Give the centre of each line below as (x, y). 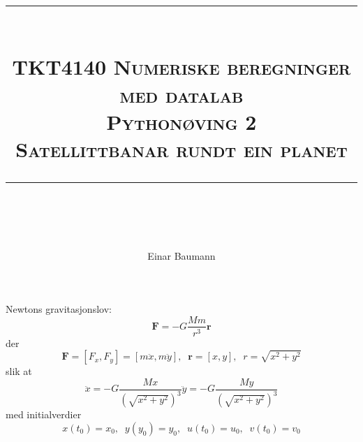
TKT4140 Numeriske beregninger (181, 67)
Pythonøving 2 (181, 121)
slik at (19, 371)
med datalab (181, 94)
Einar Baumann (181, 256)
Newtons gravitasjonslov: (59, 308)
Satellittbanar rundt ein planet (181, 148)
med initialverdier (44, 414)
